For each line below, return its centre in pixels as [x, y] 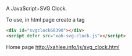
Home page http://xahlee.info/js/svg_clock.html [63, 47]
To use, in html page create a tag [46, 20]
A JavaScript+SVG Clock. [37, 8]
